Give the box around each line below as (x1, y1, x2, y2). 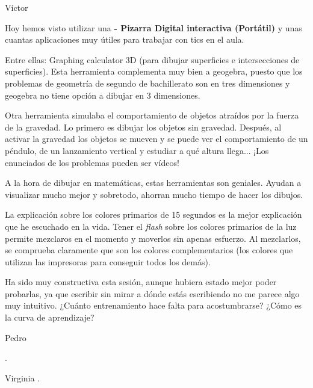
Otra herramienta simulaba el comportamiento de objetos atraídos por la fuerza (5, 109, 299, 122)
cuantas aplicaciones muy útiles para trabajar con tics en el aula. (5, 33, 244, 46)
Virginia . (5, 371, 40, 384)
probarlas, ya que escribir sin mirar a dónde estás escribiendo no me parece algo (5, 287, 300, 300)
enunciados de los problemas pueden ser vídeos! (5, 156, 179, 168)
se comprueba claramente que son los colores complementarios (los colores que (5, 244, 293, 256)
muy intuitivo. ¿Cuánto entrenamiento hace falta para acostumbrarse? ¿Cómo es (5, 299, 302, 312)
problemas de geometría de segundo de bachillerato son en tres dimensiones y (5, 76, 290, 89)
